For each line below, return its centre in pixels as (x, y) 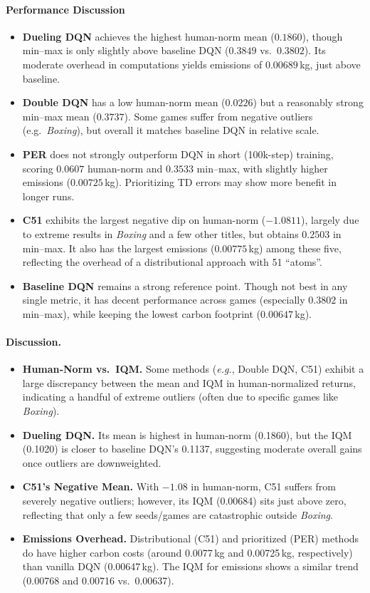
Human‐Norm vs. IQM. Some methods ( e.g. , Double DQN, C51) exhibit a (193, 369)
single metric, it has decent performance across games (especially (164, 300)
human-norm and (125, 168)
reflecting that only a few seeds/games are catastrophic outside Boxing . (178, 514)
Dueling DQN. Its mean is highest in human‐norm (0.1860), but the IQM (187, 434)
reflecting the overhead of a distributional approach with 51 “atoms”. (172, 262)
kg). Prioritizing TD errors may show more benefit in (221, 182)
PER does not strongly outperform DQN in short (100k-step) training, (178, 154)
